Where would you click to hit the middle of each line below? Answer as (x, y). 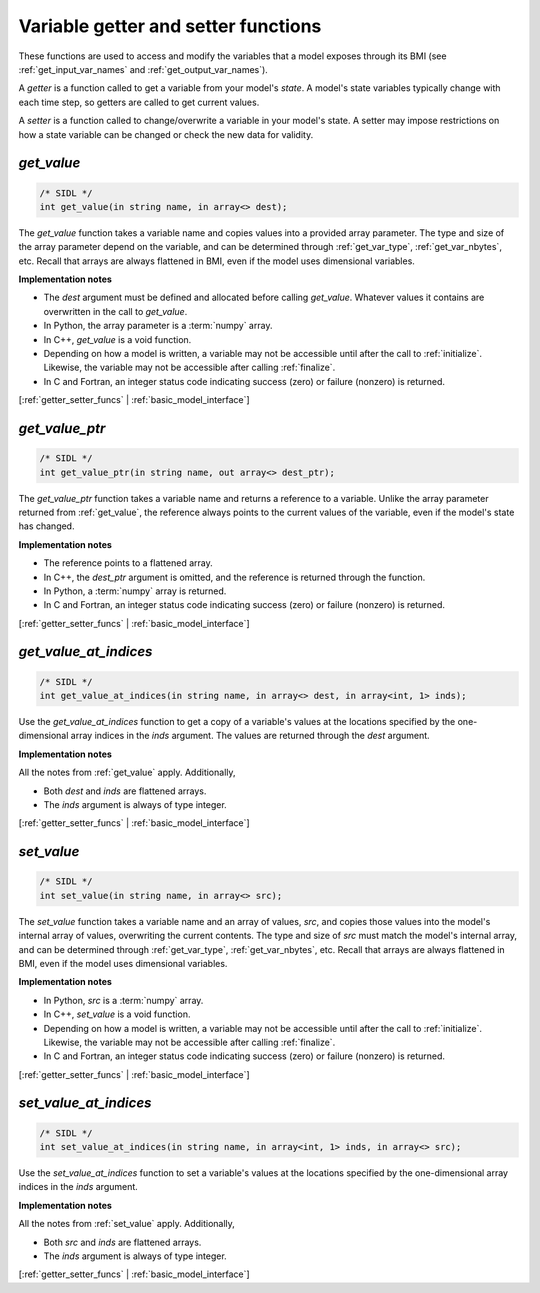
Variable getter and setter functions (170, 26)
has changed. (46, 526)
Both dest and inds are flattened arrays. (125, 791)
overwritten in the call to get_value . (115, 311)
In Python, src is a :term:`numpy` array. (123, 1000)
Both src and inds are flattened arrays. (122, 1242)
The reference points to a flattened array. (128, 563)
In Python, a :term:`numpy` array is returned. (135, 591)
